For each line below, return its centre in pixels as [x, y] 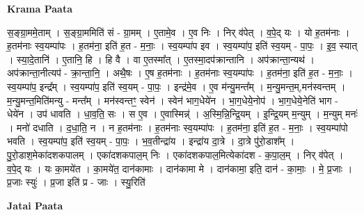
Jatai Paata [35, 205]
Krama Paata [40, 8]
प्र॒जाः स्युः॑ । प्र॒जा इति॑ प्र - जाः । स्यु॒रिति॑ [76, 182]
